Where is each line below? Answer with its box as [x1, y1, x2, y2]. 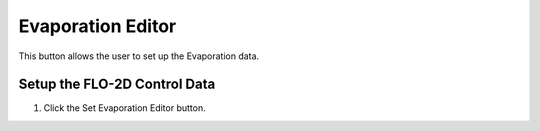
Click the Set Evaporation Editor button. [43, 102, 206, 114]
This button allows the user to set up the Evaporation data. [18, 50, 260, 62]
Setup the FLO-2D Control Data [18, 76, 216, 93]
